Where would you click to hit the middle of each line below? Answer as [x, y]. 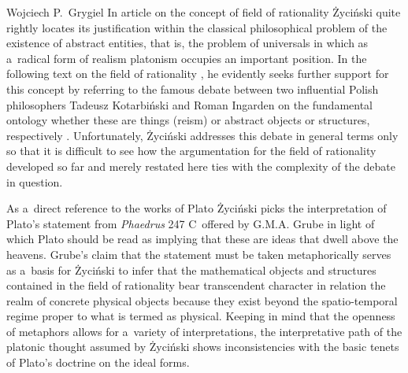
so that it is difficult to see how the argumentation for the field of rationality [191, 151]
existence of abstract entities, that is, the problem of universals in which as [187, 43]
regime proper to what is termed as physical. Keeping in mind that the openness [201, 316]
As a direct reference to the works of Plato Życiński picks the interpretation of [197, 208]
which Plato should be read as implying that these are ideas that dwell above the [202, 239]
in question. [35, 181]
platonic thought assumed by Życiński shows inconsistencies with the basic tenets [203, 347]
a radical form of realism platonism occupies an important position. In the [187, 58]
